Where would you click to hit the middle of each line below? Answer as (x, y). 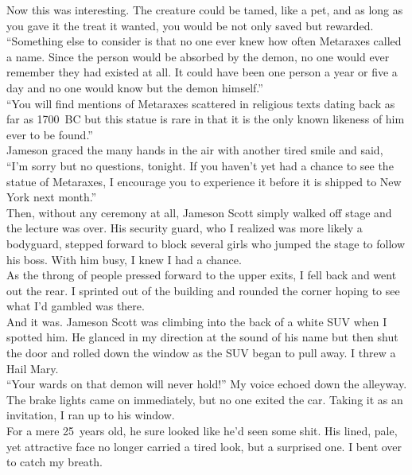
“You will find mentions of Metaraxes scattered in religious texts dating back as (201, 103)
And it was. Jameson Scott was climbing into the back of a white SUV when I (197, 321)
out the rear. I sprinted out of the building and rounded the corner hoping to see (203, 290)
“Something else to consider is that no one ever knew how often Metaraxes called (204, 41)
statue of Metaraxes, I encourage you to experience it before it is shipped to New (204, 181)
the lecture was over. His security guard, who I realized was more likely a (185, 228)
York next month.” (52, 197)
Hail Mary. (33, 368)
